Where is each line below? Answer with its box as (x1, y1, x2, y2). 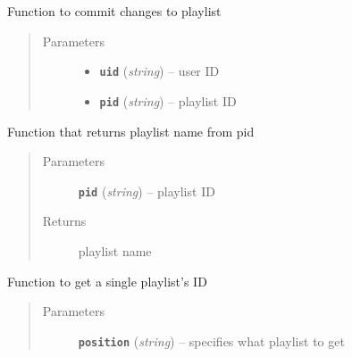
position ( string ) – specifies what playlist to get (78, 331, 345, 350)
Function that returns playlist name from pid (7, 121, 255, 140)
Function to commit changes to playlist (7, 2, 222, 20)
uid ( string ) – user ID (99, 62, 220, 80)
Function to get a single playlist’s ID (7, 271, 207, 290)
